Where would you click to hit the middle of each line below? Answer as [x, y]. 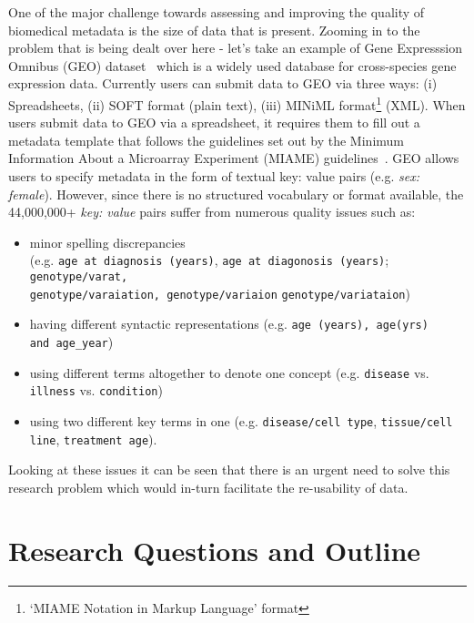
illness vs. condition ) [96, 390]
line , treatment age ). [93, 439]
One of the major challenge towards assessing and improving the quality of [217, 12]
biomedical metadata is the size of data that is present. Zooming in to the [214, 30]
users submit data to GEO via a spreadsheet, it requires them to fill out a [214, 123]
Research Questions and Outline [215, 550]
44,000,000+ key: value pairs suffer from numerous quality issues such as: [212, 212]
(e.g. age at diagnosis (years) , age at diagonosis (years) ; [209, 260]
